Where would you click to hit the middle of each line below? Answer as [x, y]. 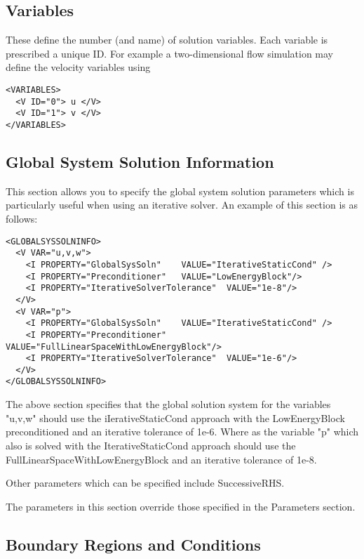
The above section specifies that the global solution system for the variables [168, 404]
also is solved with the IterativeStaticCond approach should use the [151, 445]
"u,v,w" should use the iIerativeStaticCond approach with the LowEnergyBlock [175, 417]
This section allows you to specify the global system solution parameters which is [180, 191]
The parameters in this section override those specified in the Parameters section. [181, 506]
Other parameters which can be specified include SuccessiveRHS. [145, 483]
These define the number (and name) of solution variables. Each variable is [167, 40]
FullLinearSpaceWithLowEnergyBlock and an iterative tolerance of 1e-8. [161, 459]
